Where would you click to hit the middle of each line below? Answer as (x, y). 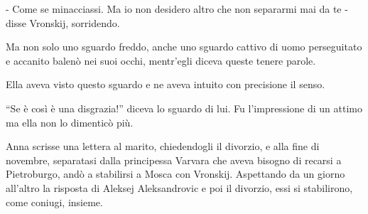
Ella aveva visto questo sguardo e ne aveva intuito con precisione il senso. (166, 84)
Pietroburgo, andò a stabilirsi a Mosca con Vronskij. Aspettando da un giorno (175, 174)
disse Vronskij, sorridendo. (63, 22)
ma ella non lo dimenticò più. (70, 122)
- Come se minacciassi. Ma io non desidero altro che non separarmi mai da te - (177, 9)
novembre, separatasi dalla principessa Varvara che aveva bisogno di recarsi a (174, 160)
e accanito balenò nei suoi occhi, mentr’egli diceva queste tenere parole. (161, 60)
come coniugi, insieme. (54, 202)
